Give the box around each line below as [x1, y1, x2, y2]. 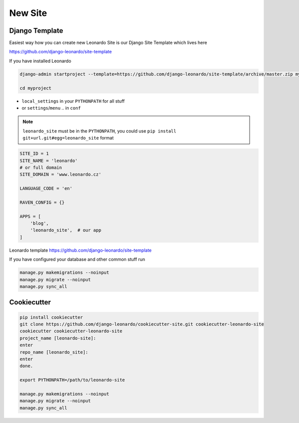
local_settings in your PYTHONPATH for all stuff [21, 98, 125, 104]
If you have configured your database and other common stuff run [9, 257, 146, 263]
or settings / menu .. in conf [21, 105, 81, 111]
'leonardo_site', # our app [30, 227, 102, 233]
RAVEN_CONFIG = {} [19, 199, 65, 205]
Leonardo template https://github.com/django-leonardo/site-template [9, 247, 152, 253]
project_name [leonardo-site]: [19, 335, 97, 341]
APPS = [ [19, 213, 41, 219]
